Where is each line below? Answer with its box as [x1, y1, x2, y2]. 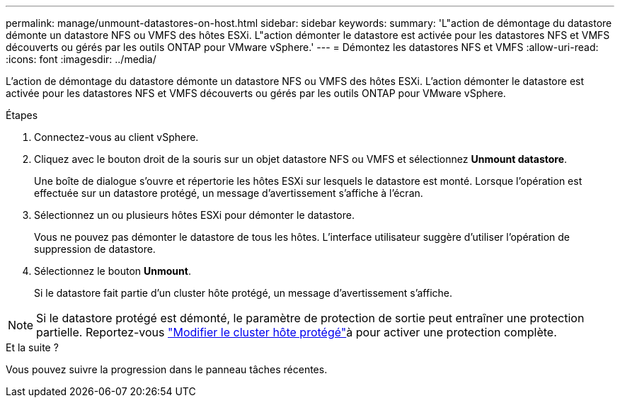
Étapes [6, 109, 38, 121]
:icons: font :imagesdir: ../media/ [6, 53, 156, 65]
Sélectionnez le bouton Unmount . [34, 265, 191, 277]
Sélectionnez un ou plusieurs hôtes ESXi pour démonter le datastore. [34, 209, 355, 221]
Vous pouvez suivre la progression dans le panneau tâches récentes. [6, 363, 328, 375]
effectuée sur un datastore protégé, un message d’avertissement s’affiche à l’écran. [34, 187, 423, 199]
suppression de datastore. [34, 243, 156, 255]
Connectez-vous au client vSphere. [34, 131, 199, 143]
